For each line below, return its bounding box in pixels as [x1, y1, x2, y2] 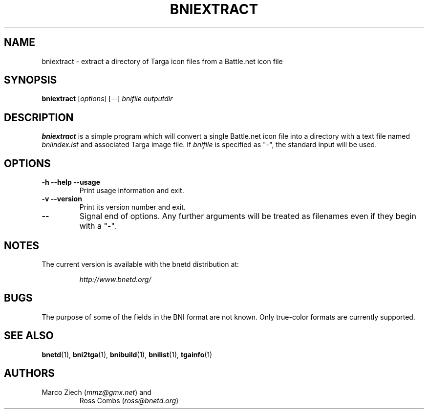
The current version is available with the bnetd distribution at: [42, 260, 239, 268]
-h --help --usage [42, 178, 101, 187]
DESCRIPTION [4, 111, 74, 124]
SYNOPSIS [4, 74, 57, 87]
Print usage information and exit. [79, 186, 184, 195]
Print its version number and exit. [79, 203, 186, 212]
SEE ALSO [4, 329, 54, 342]
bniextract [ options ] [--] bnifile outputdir [42, 94, 173, 103]
